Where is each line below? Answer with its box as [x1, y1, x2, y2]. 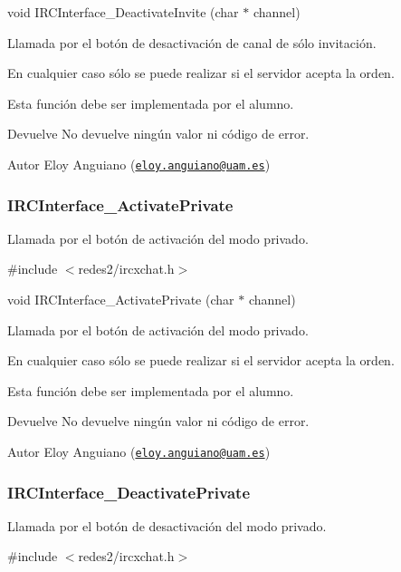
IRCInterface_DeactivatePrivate [7, 480, 250, 503]
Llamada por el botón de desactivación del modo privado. [7, 516, 327, 535]
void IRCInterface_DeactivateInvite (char [7, 3, 239, 21]
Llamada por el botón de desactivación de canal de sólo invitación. [7, 33, 377, 52]
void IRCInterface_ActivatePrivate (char [7, 290, 234, 309]
